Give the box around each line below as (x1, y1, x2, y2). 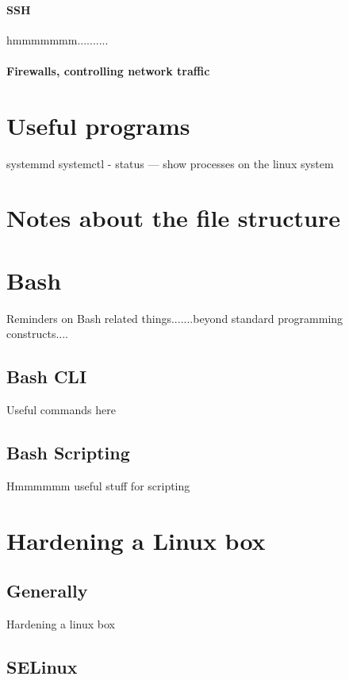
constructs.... (6, 325, 68, 342)
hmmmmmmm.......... (6, 31, 109, 48)
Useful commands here (6, 401, 116, 418)
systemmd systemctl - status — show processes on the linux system (6, 155, 334, 171)
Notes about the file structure (6, 202, 341, 234)
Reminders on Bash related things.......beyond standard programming (6, 309, 343, 326)
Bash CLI (6, 364, 87, 389)
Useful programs (6, 109, 190, 141)
